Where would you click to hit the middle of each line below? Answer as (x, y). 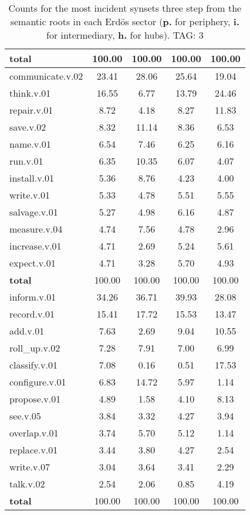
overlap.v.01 (34, 433)
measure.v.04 (36, 229)
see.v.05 (25, 416)
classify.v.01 (33, 365)
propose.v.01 (35, 399)
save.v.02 (28, 127)
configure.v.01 (38, 382)
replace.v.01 (34, 450)
